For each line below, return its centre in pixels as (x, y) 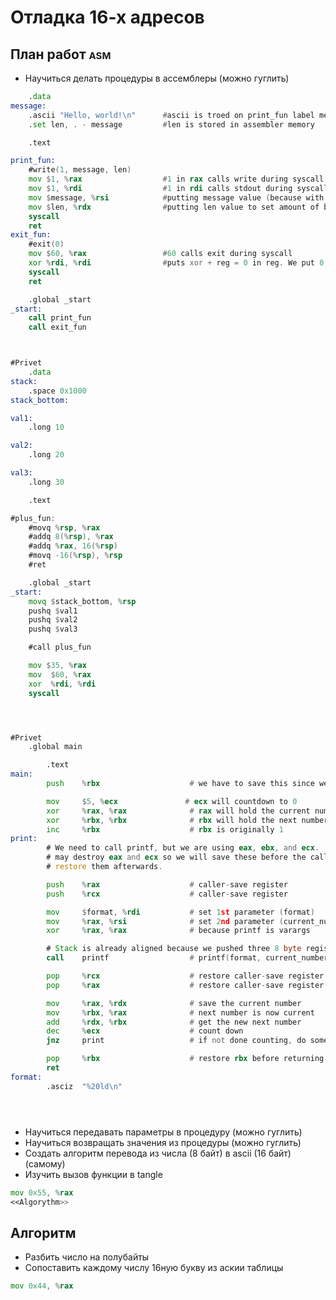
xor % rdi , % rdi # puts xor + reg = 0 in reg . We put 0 (176, 263)
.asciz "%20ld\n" (84, 1086)
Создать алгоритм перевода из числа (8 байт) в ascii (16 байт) (158, 1153)
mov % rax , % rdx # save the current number (174, 1003)
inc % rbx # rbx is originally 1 (165, 829)
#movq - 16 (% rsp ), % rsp (75, 556)
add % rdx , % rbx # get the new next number (174, 1022)
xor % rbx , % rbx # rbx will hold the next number (187, 820)
